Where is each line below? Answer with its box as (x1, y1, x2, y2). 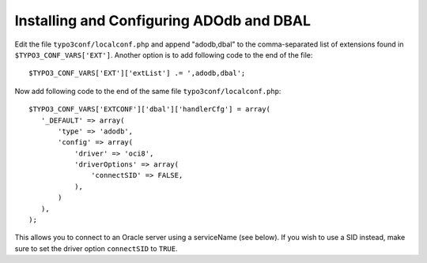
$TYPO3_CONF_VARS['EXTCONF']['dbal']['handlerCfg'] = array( (28, 105, 270, 114)
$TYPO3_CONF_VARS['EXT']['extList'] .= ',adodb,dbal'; (28, 69, 246, 78)
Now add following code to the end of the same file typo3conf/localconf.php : (14, 86, 282, 96)
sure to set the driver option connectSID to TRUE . (14, 243, 178, 253)
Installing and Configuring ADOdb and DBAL (14, 12, 312, 29)
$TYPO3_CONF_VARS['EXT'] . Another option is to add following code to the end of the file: (14, 50, 313, 59)
